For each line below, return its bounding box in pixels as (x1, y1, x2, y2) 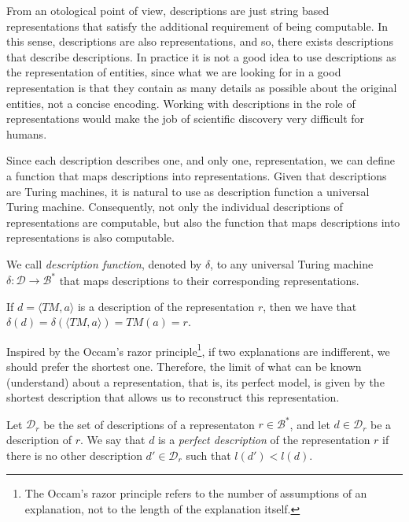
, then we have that (263, 298, 357, 314)
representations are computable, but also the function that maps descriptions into (6, 213, 400, 230)
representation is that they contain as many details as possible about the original (6, 79, 397, 95)
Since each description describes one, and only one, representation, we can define (6, 152, 395, 168)
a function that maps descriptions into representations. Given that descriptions (6, 167, 387, 183)
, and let (289, 416, 330, 432)
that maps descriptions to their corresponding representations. (59, 272, 359, 287)
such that (186, 446, 231, 463)
